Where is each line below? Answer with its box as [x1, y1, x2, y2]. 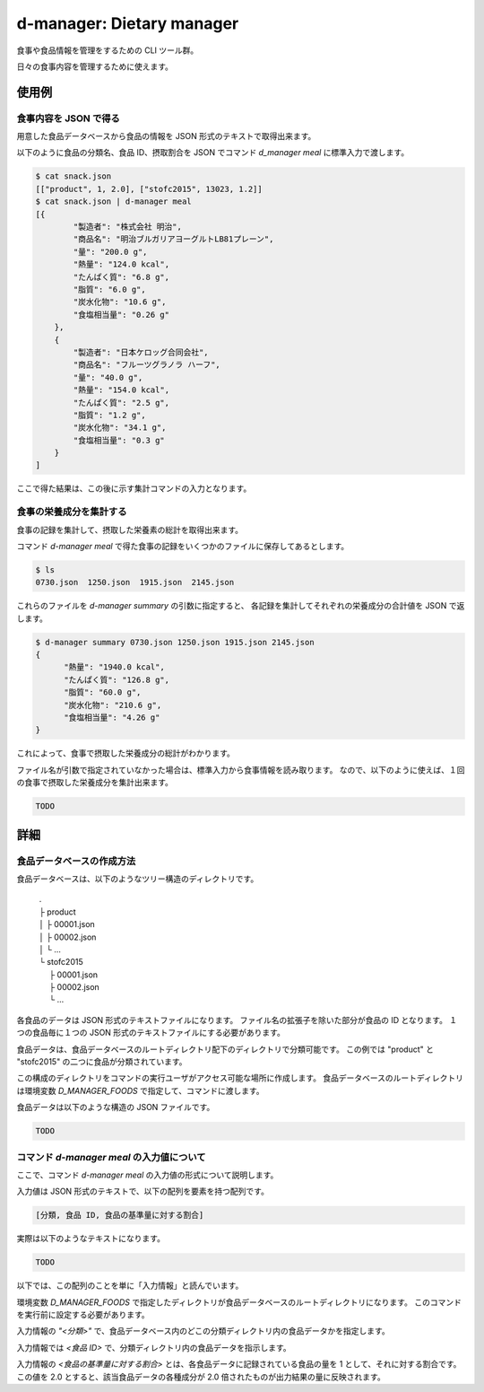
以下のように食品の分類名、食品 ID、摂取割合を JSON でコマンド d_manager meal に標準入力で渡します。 [16, 147, 410, 158]
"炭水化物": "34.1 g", [73, 423, 167, 433]
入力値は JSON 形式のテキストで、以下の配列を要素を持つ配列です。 [16, 1186, 269, 1197]
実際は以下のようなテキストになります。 [16, 1233, 166, 1244]
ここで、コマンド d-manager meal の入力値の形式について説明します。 [16, 1169, 279, 1180]
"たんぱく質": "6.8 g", [73, 272, 170, 282]
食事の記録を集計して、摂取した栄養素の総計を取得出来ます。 [16, 524, 244, 535]
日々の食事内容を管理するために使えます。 [16, 61, 174, 72]
